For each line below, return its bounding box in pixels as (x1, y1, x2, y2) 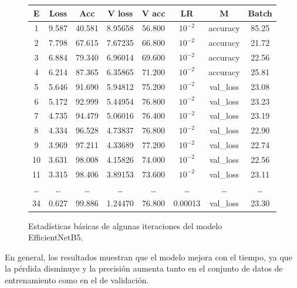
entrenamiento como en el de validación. (5, 273, 149, 286)
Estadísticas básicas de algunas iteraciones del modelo (28, 219, 222, 232)
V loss (107, 6, 133, 19)
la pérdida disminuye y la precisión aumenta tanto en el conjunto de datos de (5, 262, 283, 274)
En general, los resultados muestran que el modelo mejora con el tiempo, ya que (5, 250, 292, 263)
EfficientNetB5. (28, 231, 83, 243)
